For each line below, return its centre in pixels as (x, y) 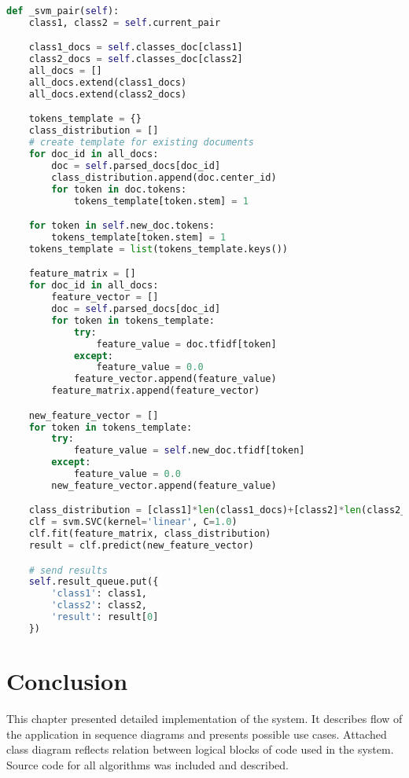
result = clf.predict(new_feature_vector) (142, 546)
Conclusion (67, 681)
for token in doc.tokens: (119, 189)
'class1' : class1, (99, 594)
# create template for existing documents (141, 143)
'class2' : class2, (99, 606)
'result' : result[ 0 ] (105, 617)
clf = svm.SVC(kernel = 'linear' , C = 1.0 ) (133, 522)
